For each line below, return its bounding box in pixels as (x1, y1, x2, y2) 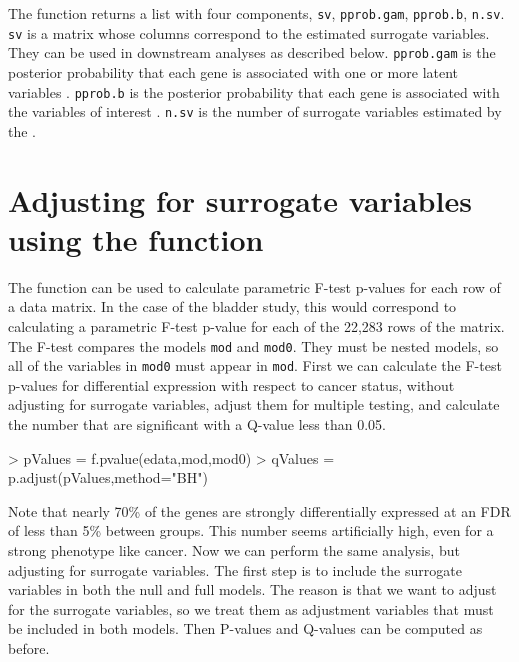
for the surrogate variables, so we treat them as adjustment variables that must (8, 598, 494, 619)
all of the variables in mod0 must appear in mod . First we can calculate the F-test (8, 355, 502, 376)
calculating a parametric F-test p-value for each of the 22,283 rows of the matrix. (8, 315, 505, 336)
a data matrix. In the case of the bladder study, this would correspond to (8, 296, 457, 317)
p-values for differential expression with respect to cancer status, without (8, 374, 455, 395)
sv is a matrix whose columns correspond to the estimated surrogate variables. (8, 22, 490, 43)
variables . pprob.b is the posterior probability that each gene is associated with (8, 81, 500, 102)
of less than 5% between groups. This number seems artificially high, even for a (8, 520, 494, 541)
